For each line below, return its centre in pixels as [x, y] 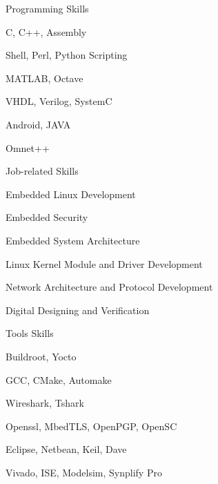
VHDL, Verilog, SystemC [59, 101]
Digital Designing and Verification [78, 310]
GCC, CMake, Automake [59, 379]
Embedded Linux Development [71, 194]
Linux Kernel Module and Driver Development [104, 263]
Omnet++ [28, 147]
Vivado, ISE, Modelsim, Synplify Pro [84, 472]
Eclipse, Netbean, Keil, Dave [66, 449]
